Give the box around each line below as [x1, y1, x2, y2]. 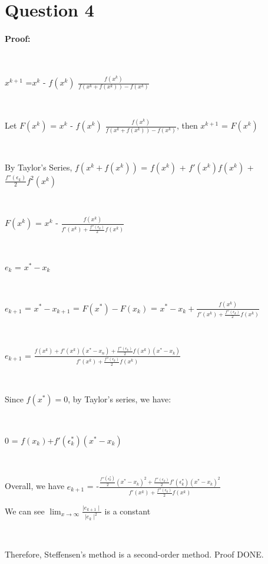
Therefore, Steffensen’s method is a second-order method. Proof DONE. [5, 547, 264, 560]
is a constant [104, 504, 151, 517]
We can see [5, 504, 45, 517]
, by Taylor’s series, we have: [68, 393, 171, 405]
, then [176, 119, 198, 132]
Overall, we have [5, 480, 65, 492]
